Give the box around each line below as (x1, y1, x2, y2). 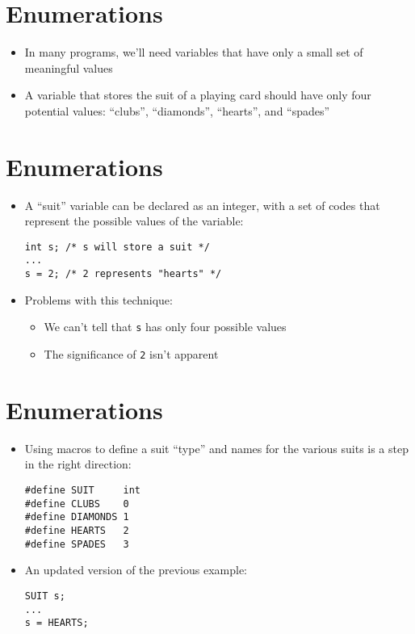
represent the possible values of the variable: (24, 212, 244, 229)
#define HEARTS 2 (24, 524, 129, 536)
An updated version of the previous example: (24, 561, 247, 578)
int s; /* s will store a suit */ (24, 241, 210, 253)
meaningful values (24, 59, 113, 76)
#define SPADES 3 (24, 538, 129, 550)
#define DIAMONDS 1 (24, 511, 129, 523)
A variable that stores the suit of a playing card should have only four (24, 86, 371, 103)
